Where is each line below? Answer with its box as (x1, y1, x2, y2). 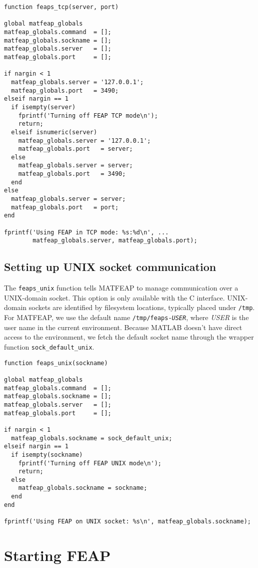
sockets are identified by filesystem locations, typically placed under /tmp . (28, 302, 255, 313)
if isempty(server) (11, 103, 76, 111)
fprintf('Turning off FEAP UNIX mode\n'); (18, 459, 161, 467)
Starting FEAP (4, 544, 111, 565)
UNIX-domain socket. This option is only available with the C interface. (4, 292, 225, 303)
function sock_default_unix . (4, 341, 94, 352)
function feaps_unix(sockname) (4, 359, 108, 367)
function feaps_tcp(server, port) (4, 4, 119, 11)
